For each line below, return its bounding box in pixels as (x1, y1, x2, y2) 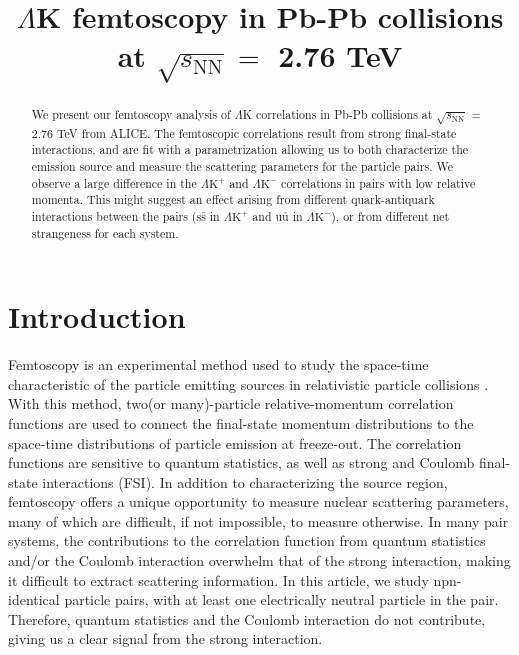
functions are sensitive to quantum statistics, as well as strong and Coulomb (8, 452, 475, 473)
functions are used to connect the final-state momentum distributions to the (8, 412, 474, 433)
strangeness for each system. (31, 224, 179, 241)
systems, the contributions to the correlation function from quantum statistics (8, 530, 486, 551)
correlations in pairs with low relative (281, 174, 476, 191)
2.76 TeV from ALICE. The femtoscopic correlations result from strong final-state (31, 124, 457, 141)
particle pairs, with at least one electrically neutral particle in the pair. (64, 589, 499, 610)
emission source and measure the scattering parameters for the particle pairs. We (31, 157, 453, 174)
